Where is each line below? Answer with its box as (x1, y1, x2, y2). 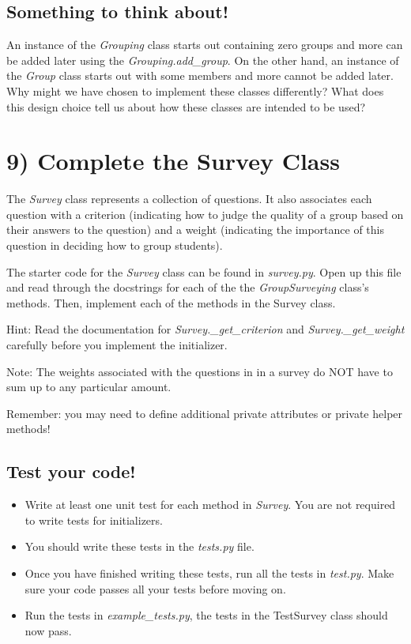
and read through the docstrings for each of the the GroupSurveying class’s (6, 279, 369, 296)
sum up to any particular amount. (6, 378, 172, 395)
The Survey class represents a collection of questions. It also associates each (6, 190, 372, 207)
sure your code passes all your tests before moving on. (25, 580, 286, 597)
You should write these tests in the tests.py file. (25, 538, 255, 555)
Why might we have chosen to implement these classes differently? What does (6, 82, 384, 99)
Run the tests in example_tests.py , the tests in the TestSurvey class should (25, 607, 388, 623)
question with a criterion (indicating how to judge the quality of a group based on (6, 205, 404, 222)
